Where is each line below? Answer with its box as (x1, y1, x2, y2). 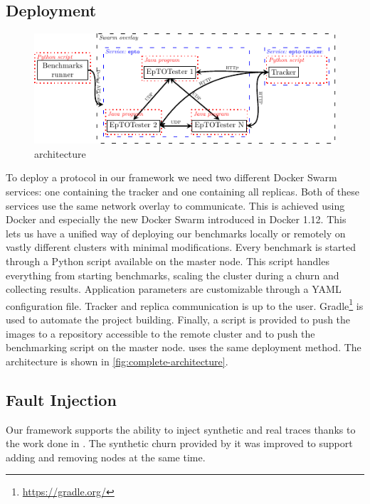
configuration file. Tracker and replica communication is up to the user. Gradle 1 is (6, 296, 364, 313)
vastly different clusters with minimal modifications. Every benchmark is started (6, 240, 356, 254)
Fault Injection (6, 388, 117, 410)
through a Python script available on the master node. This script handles (6, 253, 329, 268)
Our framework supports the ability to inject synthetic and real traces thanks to (6, 422, 356, 436)
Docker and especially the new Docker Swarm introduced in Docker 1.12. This (6, 212, 347, 227)
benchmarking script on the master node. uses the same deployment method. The (6, 340, 361, 355)
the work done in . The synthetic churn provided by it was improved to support (6, 436, 353, 451)
